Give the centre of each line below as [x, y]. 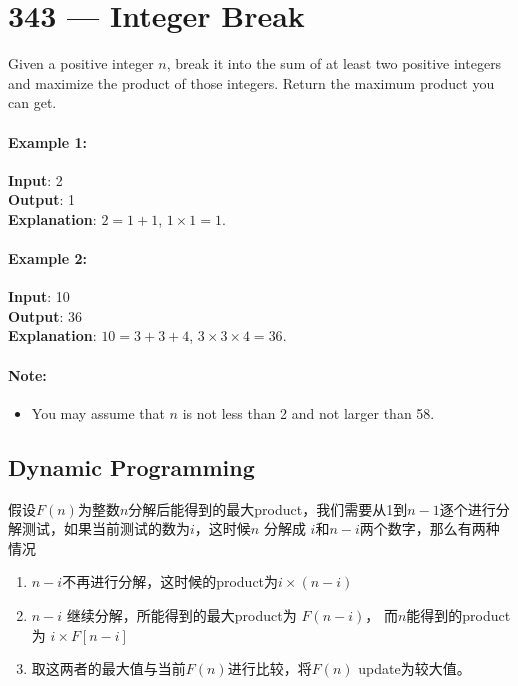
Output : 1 [42, 199]
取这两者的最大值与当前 [108, 668]
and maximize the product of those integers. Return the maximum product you [251, 82]
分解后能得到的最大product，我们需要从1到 [268, 508]
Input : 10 [39, 296]
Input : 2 [35, 179]
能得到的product [458, 615]
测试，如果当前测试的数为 [105, 528]
